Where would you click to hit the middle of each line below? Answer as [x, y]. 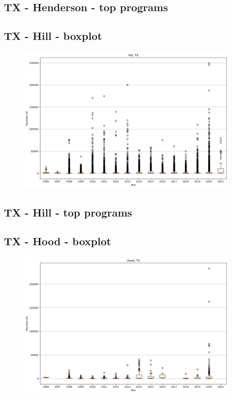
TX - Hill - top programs [68, 212]
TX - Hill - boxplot [53, 36]
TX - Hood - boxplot [58, 241]
